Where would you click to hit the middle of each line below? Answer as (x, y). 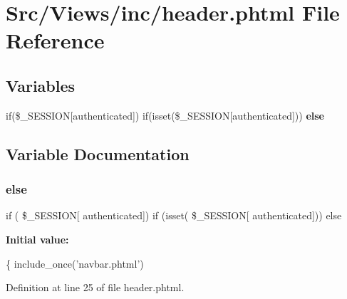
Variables (41, 85)
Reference (55, 40)
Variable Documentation (98, 153)
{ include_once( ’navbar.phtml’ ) (75, 263)
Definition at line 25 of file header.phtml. (95, 287)
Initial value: (37, 239)
